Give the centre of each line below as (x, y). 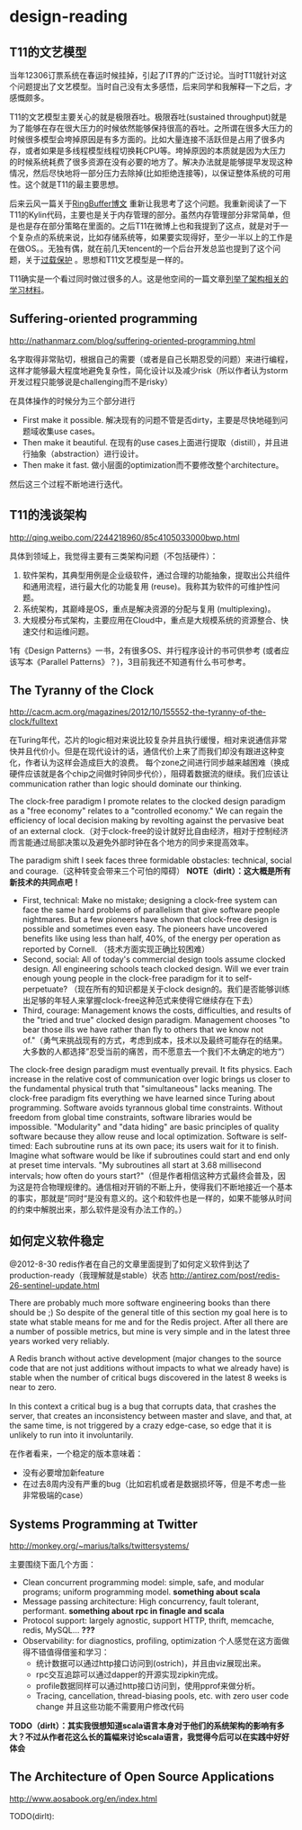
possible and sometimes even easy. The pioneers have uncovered (145, 929)
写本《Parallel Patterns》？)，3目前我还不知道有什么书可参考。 (134, 661)
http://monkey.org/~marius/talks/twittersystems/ (99, 1546)
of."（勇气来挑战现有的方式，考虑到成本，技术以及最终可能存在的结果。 (155, 1040)
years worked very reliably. (59, 1341)
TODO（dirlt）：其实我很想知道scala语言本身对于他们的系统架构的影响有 (143, 1726)
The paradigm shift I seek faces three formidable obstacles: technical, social (151, 860)
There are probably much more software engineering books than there (140, 1303)
